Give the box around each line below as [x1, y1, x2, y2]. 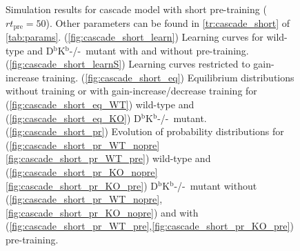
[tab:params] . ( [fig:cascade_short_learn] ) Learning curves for [6, 30, 263, 44]
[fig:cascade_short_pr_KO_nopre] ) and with [6, 205, 199, 219]
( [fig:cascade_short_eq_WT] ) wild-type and [6, 97, 194, 112]
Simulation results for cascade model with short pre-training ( [6, 2, 267, 16]
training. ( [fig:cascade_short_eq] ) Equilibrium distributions [41, 70, 294, 84]
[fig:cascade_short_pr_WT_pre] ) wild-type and [6, 151, 211, 165]
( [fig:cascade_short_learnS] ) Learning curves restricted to [6, 57, 250, 71]
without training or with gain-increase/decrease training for [6, 83, 257, 98]
